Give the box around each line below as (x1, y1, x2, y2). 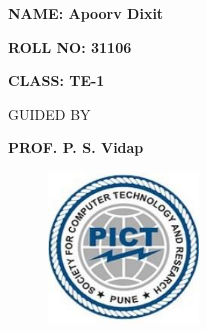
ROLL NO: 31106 (8, 36, 132, 57)
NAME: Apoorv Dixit (8, 3, 164, 23)
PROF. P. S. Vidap (8, 137, 144, 158)
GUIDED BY (8, 103, 91, 124)
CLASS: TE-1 (8, 70, 105, 91)
